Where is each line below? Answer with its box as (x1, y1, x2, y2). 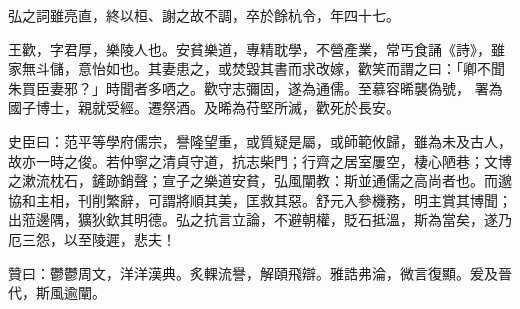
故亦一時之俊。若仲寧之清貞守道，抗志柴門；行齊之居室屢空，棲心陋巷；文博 (8, 150, 512, 171)
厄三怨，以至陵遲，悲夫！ (8, 228, 176, 249)
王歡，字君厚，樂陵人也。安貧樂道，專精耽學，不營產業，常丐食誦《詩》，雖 (8, 38, 505, 59)
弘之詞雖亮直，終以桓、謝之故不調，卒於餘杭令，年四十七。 (8, 5, 400, 25)
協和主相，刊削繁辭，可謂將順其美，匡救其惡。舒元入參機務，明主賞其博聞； (8, 189, 512, 210)
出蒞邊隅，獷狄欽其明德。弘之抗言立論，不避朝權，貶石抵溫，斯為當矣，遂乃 (8, 209, 512, 230)
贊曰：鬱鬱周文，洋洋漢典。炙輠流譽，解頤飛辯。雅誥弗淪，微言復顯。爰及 (8, 262, 498, 283)
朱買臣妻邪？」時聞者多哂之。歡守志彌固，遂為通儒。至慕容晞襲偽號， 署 (8, 77, 489, 98)
